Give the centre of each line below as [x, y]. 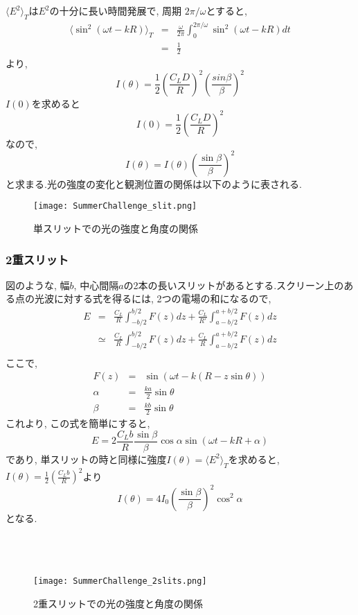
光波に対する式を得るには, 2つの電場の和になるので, [153, 298]
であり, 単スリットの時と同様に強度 [86, 459]
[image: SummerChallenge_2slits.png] [120, 581]
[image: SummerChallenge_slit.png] [115, 206]
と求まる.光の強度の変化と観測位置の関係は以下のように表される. [154, 183]
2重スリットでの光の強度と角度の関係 [118, 603]
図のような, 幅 [38, 285]
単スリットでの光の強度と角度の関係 [116, 228]
